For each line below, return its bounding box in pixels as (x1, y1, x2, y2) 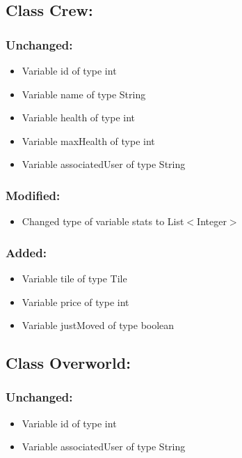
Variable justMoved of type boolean (22, 318, 175, 333)
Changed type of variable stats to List (22, 214, 184, 229)
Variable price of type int (22, 294, 129, 309)
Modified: (6, 186, 60, 204)
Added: (6, 243, 47, 261)
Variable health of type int (22, 110, 136, 125)
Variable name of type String (22, 86, 146, 101)
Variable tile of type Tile (22, 271, 127, 285)
